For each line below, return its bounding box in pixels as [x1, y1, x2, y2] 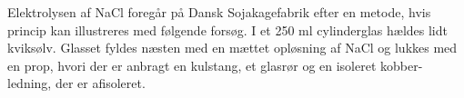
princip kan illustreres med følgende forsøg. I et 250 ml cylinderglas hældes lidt [7, 20, 448, 39]
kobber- [380, 55, 423, 74]
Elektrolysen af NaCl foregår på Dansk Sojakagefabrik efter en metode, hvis [7, 3, 431, 21]
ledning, [7, 73, 52, 93]
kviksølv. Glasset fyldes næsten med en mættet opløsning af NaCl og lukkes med [7, 38, 458, 57]
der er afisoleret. [55, 73, 146, 93]
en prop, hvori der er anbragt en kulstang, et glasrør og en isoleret [7, 55, 377, 74]
